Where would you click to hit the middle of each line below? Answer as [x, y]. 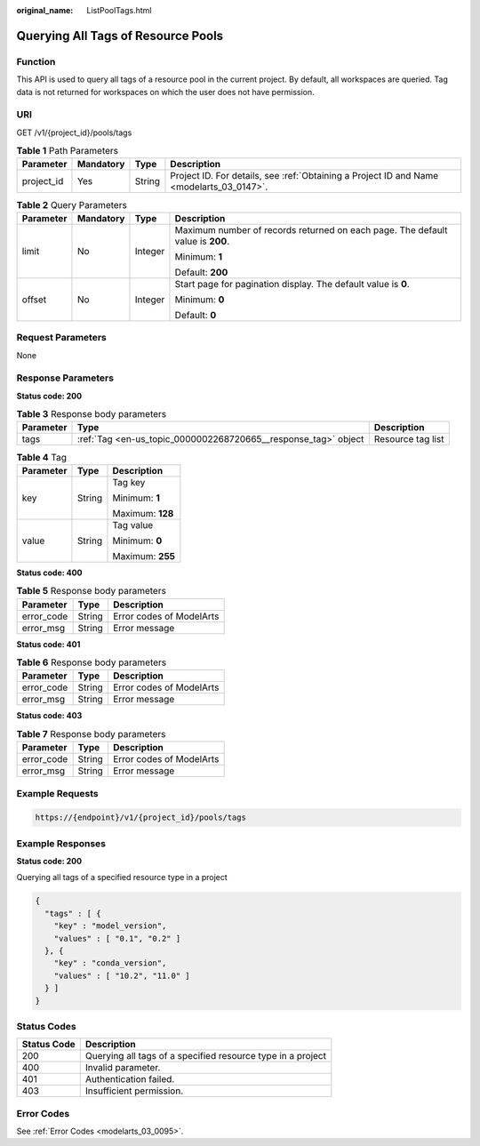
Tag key [129, 482]
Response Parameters [65, 378]
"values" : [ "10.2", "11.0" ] [122, 975]
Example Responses [61, 843]
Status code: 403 [49, 716]
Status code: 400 [49, 573]
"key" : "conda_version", [110, 963]
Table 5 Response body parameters [91, 591]
